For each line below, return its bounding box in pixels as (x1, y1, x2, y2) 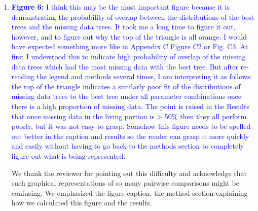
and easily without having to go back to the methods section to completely (11, 140, 244, 151)
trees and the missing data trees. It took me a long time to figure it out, (11, 21, 236, 32)
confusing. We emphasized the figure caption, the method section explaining (11, 187, 248, 198)
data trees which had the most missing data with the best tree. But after (11, 61, 238, 72)
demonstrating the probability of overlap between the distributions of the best (11, 11, 254, 22)
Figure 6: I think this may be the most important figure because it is (11, 2, 230, 12)
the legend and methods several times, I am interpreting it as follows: (36, 71, 252, 82)
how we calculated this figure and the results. (11, 197, 152, 208)
